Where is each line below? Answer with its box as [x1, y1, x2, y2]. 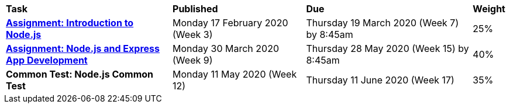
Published [173, 3, 218, 15]
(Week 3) [173, 29, 213, 40]
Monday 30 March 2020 [173, 43, 280, 54]
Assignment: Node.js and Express [6, 43, 160, 54]
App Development [6, 54, 88, 66]
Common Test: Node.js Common [6, 68, 154, 80]
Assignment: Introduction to [6, 17, 134, 29]
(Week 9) [173, 54, 213, 66]
